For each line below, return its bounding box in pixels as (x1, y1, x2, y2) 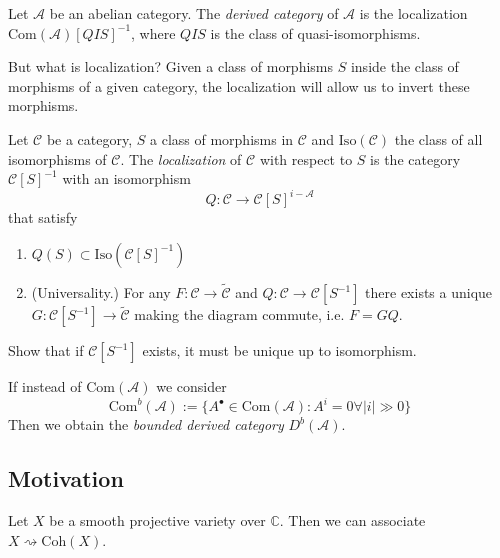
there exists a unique (365, 282, 493, 303)
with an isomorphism (62, 168, 191, 189)
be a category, (46, 128, 133, 149)
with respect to (259, 148, 353, 169)
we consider (156, 376, 227, 397)
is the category (370, 148, 461, 169)
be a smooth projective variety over (49, 510, 266, 531)
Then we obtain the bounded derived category (8, 414, 284, 435)
